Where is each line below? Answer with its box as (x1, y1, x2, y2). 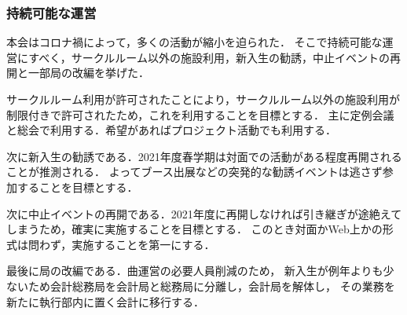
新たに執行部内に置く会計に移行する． (6, 293, 204, 310)
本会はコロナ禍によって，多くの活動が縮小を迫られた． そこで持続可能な (6, 34, 383, 50)
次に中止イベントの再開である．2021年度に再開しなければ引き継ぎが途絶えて (6, 205, 402, 222)
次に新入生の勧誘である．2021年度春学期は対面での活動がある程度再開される (6, 148, 402, 164)
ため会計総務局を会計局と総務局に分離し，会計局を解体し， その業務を (27, 277, 395, 294)
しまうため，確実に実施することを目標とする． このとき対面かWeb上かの (6, 221, 383, 237)
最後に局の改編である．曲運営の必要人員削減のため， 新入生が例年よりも (6, 262, 383, 279)
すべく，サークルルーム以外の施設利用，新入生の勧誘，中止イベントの (28, 49, 390, 65)
